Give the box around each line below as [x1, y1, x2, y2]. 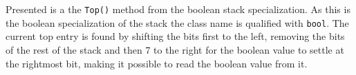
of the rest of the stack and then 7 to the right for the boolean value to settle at [6, 42, 344, 56]
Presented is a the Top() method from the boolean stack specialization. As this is [6, 2, 350, 16]
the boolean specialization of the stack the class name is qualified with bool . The [6, 15, 349, 30]
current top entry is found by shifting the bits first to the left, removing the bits [6, 29, 345, 43]
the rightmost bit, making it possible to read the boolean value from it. [6, 56, 308, 70]
